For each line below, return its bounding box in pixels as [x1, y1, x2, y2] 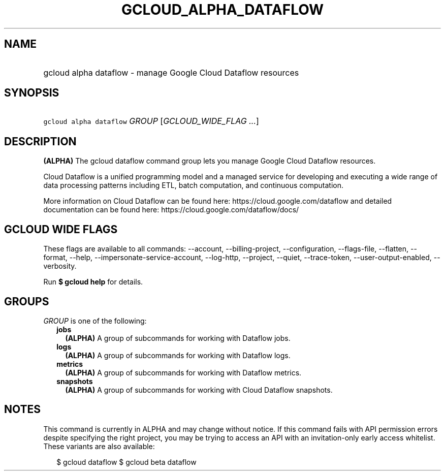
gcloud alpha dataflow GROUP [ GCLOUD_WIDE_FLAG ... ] [43, 116, 259, 126]
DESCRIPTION [4, 135, 77, 148]
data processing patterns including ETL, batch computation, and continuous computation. [43, 181, 344, 190]
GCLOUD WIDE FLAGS [4, 223, 118, 236]
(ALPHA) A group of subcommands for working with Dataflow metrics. [65, 368, 302, 377]
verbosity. [43, 262, 77, 271]
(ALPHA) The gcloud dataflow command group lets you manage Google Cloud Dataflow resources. [43, 156, 376, 166]
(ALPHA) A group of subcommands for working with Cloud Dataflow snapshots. [65, 385, 333, 394]
